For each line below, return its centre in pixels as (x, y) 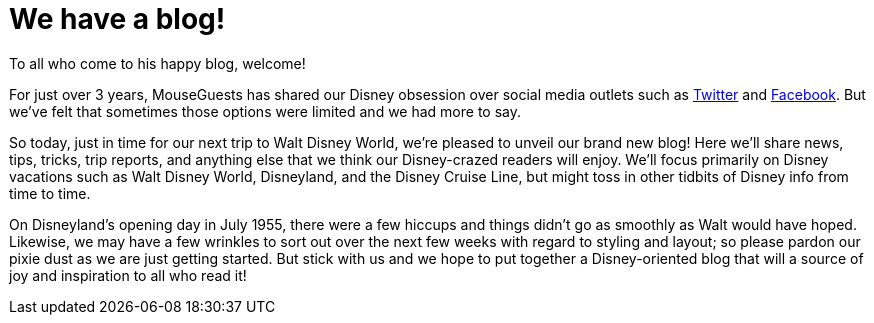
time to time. (50, 193)
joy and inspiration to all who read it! (128, 275)
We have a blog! (117, 19)
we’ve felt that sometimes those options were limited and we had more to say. (265, 111)
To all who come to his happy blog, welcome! (157, 63)
